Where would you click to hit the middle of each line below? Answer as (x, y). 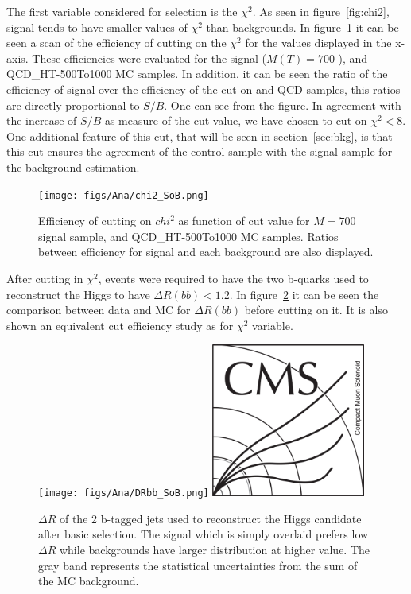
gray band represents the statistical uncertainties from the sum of (198, 565)
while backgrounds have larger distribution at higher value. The (215, 549)
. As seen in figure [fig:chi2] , (321, 11)
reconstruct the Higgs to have (78, 294)
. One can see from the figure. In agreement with (283, 105)
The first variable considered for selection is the (122, 11)
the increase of (42, 120)
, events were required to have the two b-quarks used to (233, 278)
